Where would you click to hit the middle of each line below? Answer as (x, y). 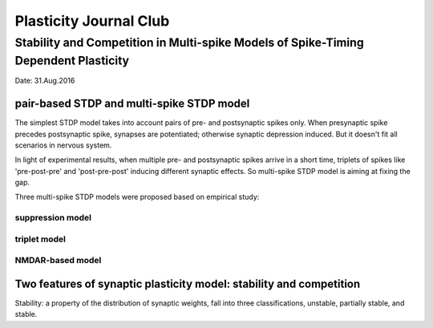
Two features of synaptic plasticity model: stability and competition (188, 283)
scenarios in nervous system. (63, 145)
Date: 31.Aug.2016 (45, 81)
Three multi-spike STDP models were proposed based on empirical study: (137, 197)
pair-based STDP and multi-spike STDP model (132, 104)
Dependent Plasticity (72, 61)
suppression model (53, 218)
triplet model (40, 239)
